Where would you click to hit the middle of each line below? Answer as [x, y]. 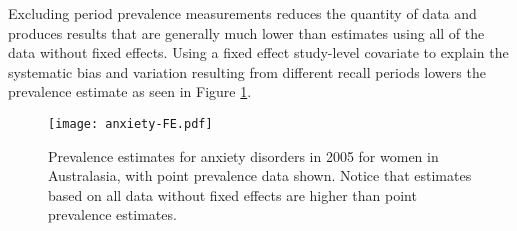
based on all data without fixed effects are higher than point [232, 194]
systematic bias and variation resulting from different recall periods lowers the [247, 71]
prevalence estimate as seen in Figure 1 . [130, 91]
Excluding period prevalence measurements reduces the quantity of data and [242, 13]
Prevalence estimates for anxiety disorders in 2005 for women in [243, 155]
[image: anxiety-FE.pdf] [130, 123]
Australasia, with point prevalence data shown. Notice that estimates [260, 175]
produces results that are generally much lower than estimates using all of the [246, 32]
